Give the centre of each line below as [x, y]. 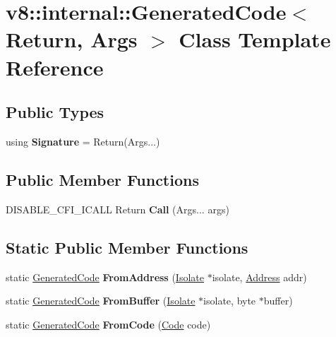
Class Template [255, 39]
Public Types [55, 112]
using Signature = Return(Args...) [83, 141]
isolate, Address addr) [259, 277]
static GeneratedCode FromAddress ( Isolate [105, 277]
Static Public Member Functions [127, 247]
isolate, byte [230, 301]
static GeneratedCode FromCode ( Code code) [108, 324]
